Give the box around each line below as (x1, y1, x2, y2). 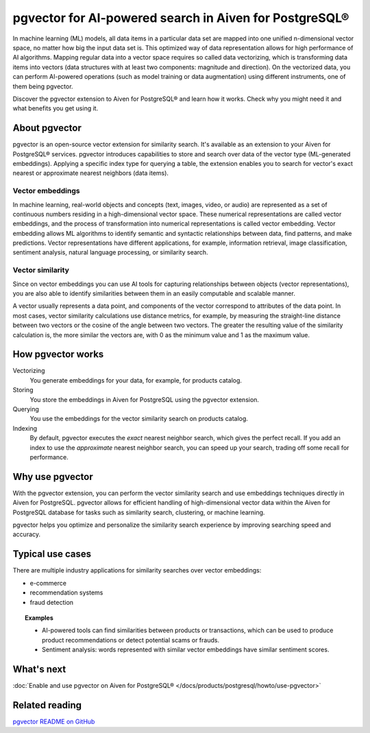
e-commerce (29, 579, 66, 587)
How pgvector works (12, 348, 104, 360)
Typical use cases (12, 549, 92, 560)
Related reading (12, 699, 82, 711)
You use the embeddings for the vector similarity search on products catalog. (29, 415, 248, 423)
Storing (12, 386, 34, 394)
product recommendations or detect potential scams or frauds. (42, 636, 219, 644)
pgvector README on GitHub (12, 717, 95, 725)
